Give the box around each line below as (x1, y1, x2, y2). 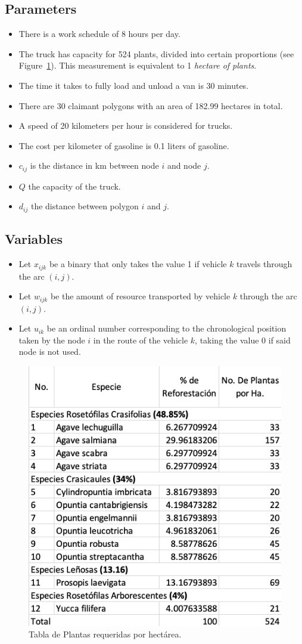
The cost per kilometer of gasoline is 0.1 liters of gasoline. (18, 139, 229, 151)
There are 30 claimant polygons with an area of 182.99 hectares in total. (18, 99, 283, 112)
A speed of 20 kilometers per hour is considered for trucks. (18, 119, 233, 132)
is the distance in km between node (30, 159, 159, 172)
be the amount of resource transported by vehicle (50, 290, 231, 302)
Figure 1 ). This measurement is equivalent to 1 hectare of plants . (18, 59, 257, 72)
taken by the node (18, 333, 85, 346)
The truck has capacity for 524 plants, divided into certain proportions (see (18, 47, 294, 60)
